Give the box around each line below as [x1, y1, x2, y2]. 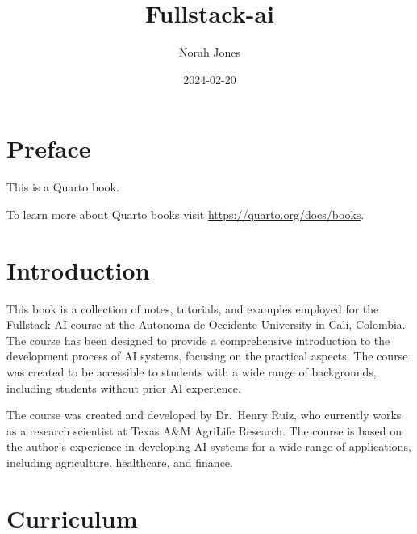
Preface [6, 132, 91, 165]
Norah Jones [178, 44, 241, 61]
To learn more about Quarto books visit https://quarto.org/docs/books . [6, 205, 365, 222]
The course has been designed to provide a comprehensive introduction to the [6, 331, 390, 348]
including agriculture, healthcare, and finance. [6, 453, 233, 470]
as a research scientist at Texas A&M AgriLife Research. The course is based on [6, 422, 402, 439]
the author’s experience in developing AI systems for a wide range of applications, [6, 438, 411, 455]
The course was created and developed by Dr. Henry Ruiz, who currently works [6, 406, 402, 423]
